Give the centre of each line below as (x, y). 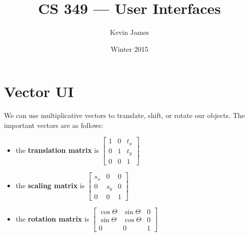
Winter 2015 (129, 49)
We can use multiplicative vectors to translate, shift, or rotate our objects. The (124, 115)
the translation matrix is (57, 150)
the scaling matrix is (50, 185)
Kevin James (129, 32)
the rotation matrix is (52, 218)
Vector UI (39, 91)
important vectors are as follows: (54, 125)
